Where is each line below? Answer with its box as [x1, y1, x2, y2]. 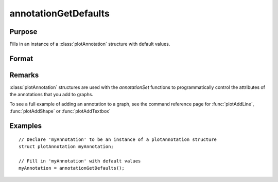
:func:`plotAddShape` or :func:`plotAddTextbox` [9, 108, 111, 114]
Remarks [9, 70, 39, 79]
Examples [9, 121, 42, 130]
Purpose [9, 27, 38, 36]
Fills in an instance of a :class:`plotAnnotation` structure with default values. [9, 41, 170, 47]
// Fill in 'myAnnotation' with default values [19, 158, 141, 164]
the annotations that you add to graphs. [9, 92, 94, 98]
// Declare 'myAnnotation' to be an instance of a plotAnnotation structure [19, 136, 217, 142]
